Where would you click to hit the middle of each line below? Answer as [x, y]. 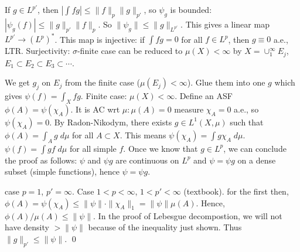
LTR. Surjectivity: [37, 51]
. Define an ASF [204, 96]
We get [17, 82]
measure [189, 109]
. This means [143, 134]
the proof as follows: [41, 160]
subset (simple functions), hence [62, 171]
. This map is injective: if [100, 39]
